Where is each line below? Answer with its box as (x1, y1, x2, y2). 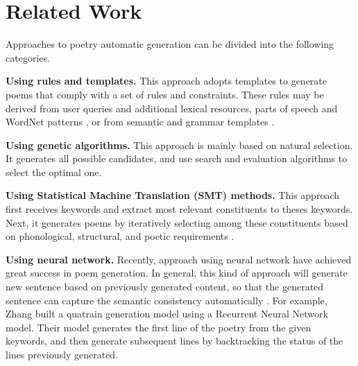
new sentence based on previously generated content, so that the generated (6, 279, 324, 294)
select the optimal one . (6, 164, 102, 179)
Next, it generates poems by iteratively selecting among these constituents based (6, 215, 348, 229)
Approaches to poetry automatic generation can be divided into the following (6, 37, 334, 51)
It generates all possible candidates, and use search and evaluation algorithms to (6, 151, 348, 166)
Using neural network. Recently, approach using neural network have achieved (6, 252, 352, 266)
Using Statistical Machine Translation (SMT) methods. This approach (6, 188, 339, 202)
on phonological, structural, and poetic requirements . (6, 229, 235, 243)
